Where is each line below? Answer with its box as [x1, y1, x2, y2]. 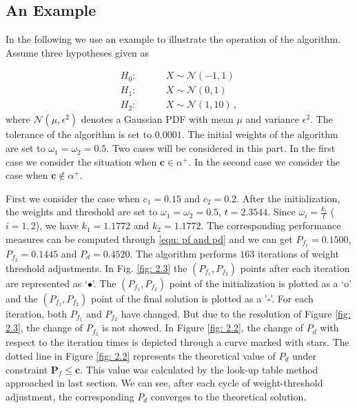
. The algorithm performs [130, 246, 237, 260]
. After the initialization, [236, 191, 340, 205]
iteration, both [6, 306, 68, 320]
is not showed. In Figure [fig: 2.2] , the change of [101, 320, 304, 335]
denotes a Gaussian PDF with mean [81, 112, 234, 126]
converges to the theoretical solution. [150, 389, 307, 403]
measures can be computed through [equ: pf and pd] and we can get [6, 231, 293, 246]
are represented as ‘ [6, 275, 88, 290]
